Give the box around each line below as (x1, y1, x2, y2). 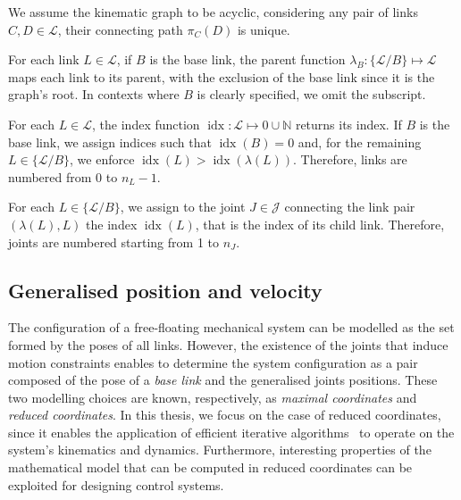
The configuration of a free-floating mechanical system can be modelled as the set (8, 318, 455, 337)
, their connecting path (57, 20, 183, 38)
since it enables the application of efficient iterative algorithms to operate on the (8, 422, 455, 441)
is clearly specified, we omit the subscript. (197, 85, 426, 104)
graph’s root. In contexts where (8, 85, 180, 104)
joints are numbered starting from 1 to (8, 232, 219, 251)
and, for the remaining (298, 132, 422, 151)
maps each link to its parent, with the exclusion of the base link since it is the (8, 67, 435, 86)
